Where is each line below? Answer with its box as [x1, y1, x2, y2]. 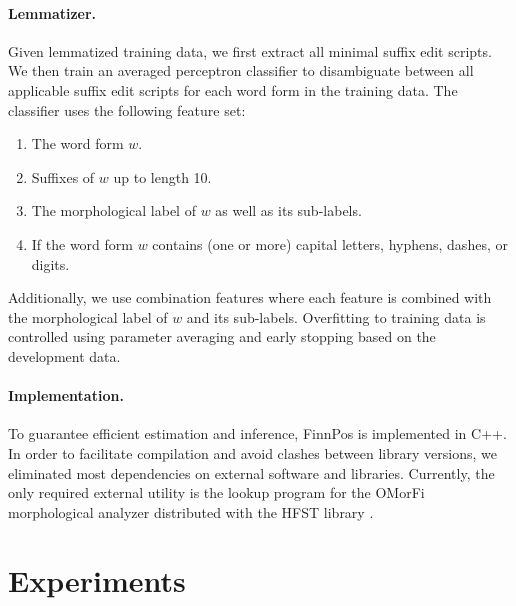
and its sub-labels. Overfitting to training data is [186, 306, 486, 327]
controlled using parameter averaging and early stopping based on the [8, 326, 436, 347]
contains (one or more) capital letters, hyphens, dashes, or [152, 233, 508, 254]
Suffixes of [31, 166, 95, 187]
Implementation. [8, 385, 124, 406]
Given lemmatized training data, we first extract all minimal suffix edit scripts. [8, 40, 492, 61]
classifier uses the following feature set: [8, 99, 246, 120]
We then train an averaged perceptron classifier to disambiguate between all [8, 60, 474, 81]
